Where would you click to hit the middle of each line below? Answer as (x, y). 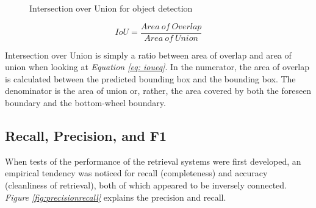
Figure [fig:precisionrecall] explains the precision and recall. (116, 197)
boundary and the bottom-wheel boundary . (85, 103)
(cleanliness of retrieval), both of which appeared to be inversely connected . (146, 185)
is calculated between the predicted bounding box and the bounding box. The (150, 78)
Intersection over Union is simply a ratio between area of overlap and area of (148, 55)
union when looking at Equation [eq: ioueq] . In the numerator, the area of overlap (157, 67)
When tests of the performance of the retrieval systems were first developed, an (153, 161)
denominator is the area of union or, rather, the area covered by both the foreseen (158, 91)
